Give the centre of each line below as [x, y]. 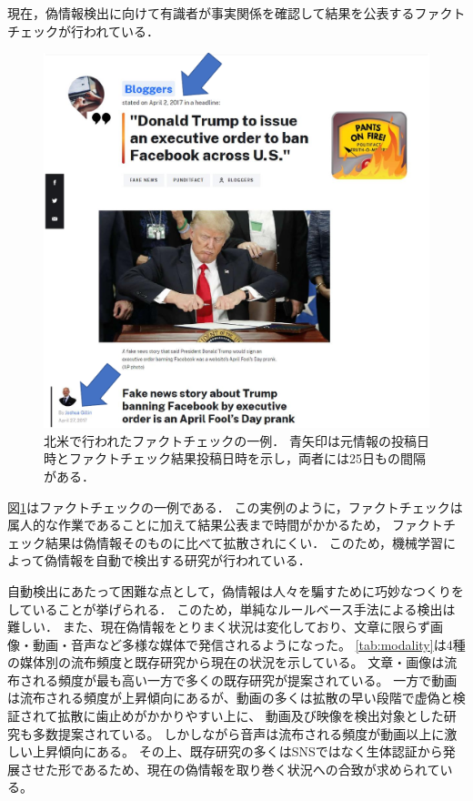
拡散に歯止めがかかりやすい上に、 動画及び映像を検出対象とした [251, 716]
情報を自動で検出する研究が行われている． [184, 560]
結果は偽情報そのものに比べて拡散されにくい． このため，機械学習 [244, 542]
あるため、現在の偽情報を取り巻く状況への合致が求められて [262, 769]
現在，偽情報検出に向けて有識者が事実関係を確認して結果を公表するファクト [236, 13]
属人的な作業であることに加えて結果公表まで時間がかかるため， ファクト [226, 525]
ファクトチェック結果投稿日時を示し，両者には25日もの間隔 [247, 458]
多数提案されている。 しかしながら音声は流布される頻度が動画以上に [238, 733]
